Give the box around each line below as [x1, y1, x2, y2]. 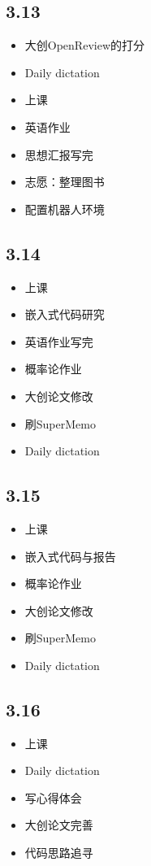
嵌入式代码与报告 [24, 547, 116, 564]
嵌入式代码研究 [24, 306, 105, 323]
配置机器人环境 [24, 200, 105, 217]
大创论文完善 [24, 816, 93, 833]
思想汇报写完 [24, 146, 93, 163]
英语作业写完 [24, 333, 93, 350]
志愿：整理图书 [24, 173, 105, 190]
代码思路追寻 [24, 844, 93, 861]
